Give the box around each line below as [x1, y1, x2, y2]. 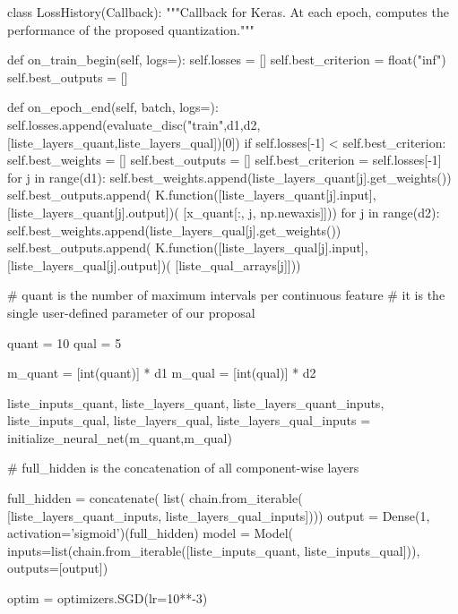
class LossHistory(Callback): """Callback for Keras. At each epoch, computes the [7, 3, 449, 21]
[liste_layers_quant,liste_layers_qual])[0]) [7, 132, 240, 151]
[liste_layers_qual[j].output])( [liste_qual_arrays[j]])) [7, 255, 301, 274]
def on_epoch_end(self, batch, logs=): [7, 98, 219, 116]
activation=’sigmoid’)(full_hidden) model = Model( [7, 524, 294, 542]
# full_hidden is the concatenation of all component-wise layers [7, 458, 359, 477]
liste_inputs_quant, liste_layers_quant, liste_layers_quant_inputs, [7, 393, 385, 412]
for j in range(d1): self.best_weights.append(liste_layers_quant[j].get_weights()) [7, 167, 452, 186]
